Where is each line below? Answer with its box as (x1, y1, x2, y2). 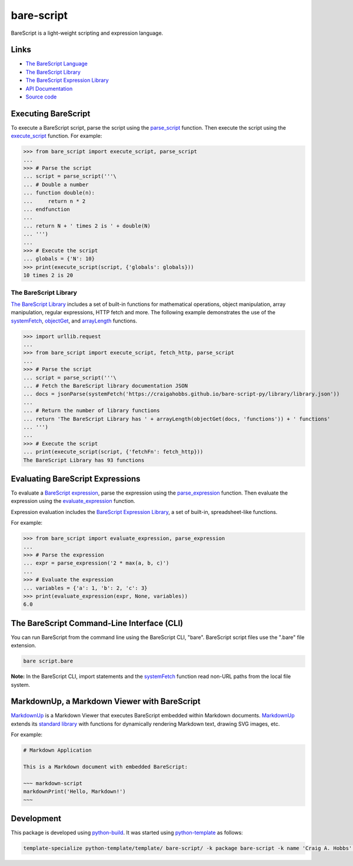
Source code (25, 93, 57, 100)
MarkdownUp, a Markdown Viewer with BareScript (11, 696, 201, 707)
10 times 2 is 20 (23, 272, 74, 279)
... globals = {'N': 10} (23, 255, 95, 262)
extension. (11, 642, 36, 649)
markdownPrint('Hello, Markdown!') (23, 788, 126, 795)
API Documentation (25, 85, 73, 92)
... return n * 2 (23, 197, 86, 205)
